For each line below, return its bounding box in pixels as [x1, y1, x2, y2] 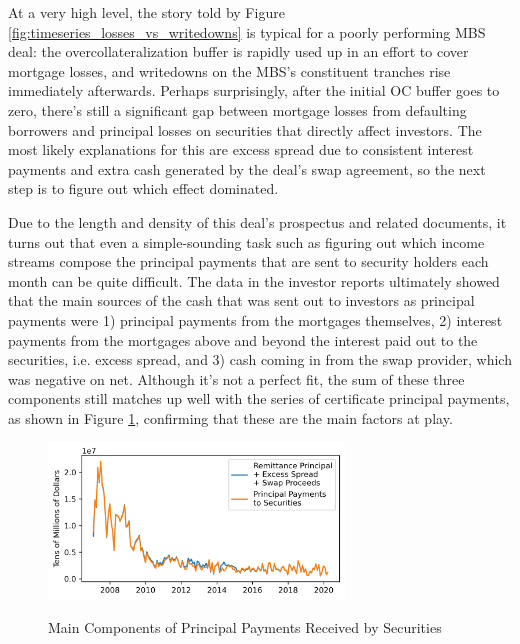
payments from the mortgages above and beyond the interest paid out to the [8, 329, 478, 350]
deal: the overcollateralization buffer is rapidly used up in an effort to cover [8, 41, 469, 62]
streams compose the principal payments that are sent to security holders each [8, 251, 489, 272]
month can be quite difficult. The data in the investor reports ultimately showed [8, 270, 500, 291]
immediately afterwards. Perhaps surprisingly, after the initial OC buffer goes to [8, 80, 500, 101]
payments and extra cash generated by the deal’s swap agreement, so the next [8, 158, 486, 179]
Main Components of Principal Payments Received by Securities [48, 617, 442, 638]
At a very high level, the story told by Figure [8, 2, 285, 22]
